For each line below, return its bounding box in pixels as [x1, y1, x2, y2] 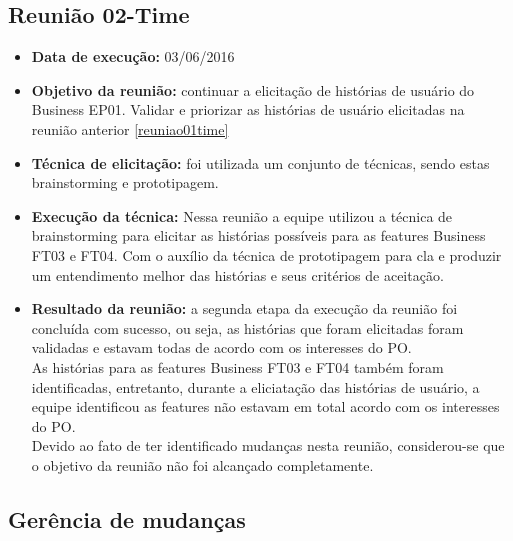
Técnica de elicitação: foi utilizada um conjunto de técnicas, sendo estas [31, 152, 490, 173]
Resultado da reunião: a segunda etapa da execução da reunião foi [31, 298, 458, 319]
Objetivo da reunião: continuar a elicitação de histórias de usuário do [31, 79, 475, 100]
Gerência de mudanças [8, 503, 246, 534]
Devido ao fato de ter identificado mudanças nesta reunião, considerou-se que [31, 435, 505, 456]
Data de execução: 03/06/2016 [31, 46, 235, 67]
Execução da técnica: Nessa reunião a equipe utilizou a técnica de [31, 205, 453, 226]
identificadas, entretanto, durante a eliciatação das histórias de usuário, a [31, 376, 480, 397]
